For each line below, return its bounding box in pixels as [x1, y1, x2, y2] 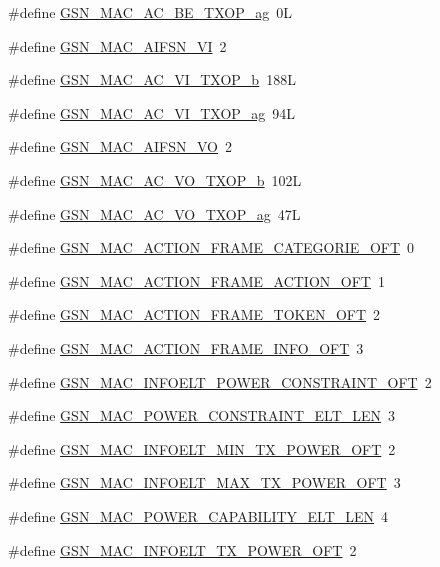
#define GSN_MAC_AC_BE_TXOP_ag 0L [8, 2, 292, 22]
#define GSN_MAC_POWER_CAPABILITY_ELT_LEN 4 [8, 505, 389, 526]
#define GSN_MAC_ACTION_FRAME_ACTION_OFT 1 [8, 270, 385, 291]
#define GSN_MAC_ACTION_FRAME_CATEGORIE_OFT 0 [8, 237, 415, 258]
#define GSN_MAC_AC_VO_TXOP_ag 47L [8, 203, 301, 224]
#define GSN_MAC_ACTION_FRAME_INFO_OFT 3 [8, 337, 364, 358]
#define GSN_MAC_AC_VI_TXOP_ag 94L [8, 102, 296, 123]
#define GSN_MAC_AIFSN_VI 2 [8, 35, 227, 56]
